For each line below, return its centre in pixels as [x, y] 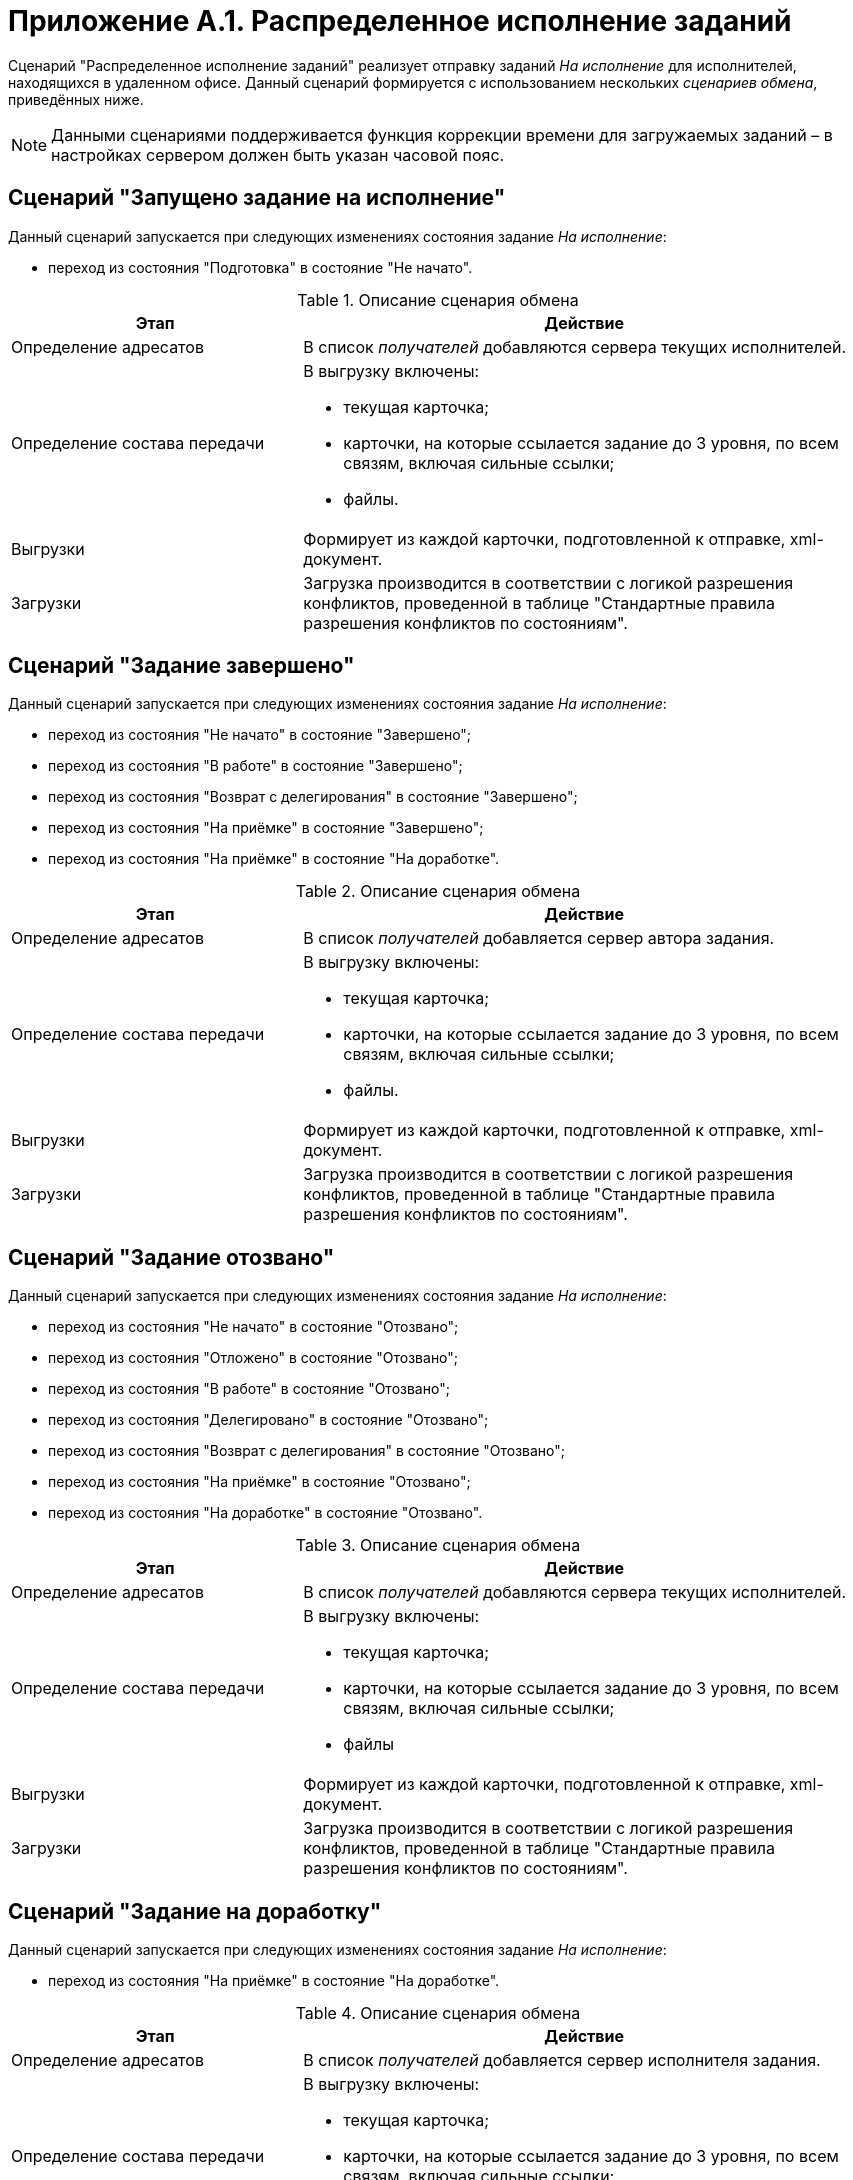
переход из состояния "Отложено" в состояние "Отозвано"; [253, 1358]
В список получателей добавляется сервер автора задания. [539, 938]
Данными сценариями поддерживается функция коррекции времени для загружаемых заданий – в [442, 134]
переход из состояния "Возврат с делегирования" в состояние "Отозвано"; [307, 1451]
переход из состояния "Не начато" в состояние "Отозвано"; [253, 1327]
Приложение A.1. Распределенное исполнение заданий [400, 21]
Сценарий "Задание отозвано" [171, 1257]
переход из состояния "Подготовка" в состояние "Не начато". [260, 267]
